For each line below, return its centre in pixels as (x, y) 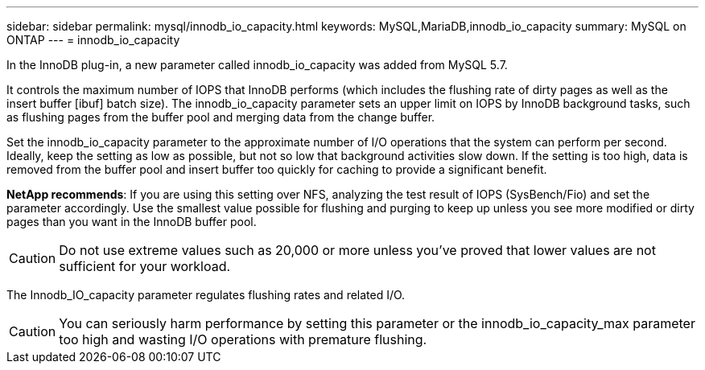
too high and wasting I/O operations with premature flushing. (243, 339)
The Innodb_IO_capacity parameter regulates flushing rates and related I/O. (206, 295)
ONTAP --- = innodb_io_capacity (93, 40)
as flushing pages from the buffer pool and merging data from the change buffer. (221, 117)
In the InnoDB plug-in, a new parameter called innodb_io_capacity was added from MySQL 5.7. (257, 65)
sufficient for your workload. (145, 266)
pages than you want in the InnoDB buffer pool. (132, 222)
